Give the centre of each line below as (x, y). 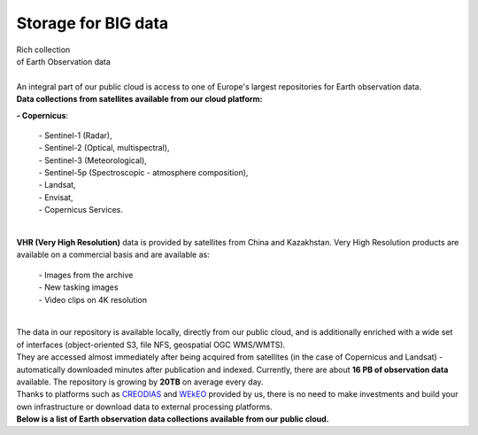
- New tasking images (78, 287)
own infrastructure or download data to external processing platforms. (145, 407)
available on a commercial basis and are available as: (113, 255)
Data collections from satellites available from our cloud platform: (139, 99)
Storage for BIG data (93, 23)
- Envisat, (56, 197)
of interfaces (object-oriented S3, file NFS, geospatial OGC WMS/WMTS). (151, 345)
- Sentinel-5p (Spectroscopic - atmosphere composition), (143, 173)
